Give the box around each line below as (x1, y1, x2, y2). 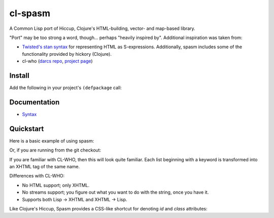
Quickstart (9, 124, 44, 133)
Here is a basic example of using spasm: (9, 137, 94, 144)
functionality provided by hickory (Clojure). (22, 51, 112, 57)
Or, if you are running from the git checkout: (9, 147, 101, 153)
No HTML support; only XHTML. (22, 182, 90, 188)
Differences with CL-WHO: (9, 173, 65, 179)
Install (9, 71, 30, 80)
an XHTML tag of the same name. (9, 164, 80, 169)
